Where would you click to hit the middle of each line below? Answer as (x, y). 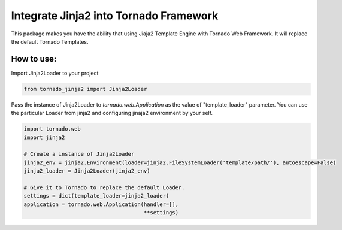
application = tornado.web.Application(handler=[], (101, 204)
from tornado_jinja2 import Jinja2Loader (85, 89)
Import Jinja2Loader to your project (55, 73)
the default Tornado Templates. (50, 41)
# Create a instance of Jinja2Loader (79, 154)
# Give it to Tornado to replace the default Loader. (104, 187)
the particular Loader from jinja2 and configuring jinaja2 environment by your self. (112, 113)
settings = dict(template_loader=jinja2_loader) (96, 196)
